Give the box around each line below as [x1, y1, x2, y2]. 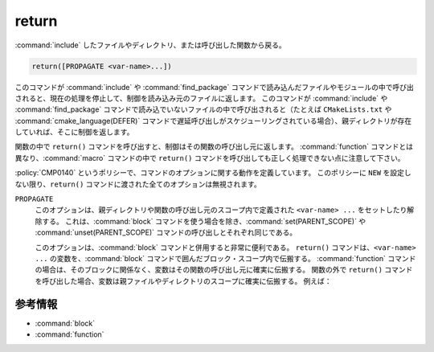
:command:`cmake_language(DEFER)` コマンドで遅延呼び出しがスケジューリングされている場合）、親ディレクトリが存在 [14, 116, 412, 125]
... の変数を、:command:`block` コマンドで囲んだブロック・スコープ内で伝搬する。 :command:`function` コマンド [35, 253, 416, 263]
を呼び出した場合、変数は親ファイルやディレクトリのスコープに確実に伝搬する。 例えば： [35, 276, 333, 285]
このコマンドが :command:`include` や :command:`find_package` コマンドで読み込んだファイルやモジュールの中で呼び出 [14, 82, 414, 92]
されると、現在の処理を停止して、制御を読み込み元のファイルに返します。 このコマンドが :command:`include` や [14, 93, 388, 103]
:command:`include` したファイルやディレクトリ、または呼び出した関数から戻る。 [14, 40, 286, 50]
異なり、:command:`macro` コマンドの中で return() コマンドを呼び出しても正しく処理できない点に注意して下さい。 [14, 153, 405, 162]
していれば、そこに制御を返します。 [14, 127, 134, 137]
